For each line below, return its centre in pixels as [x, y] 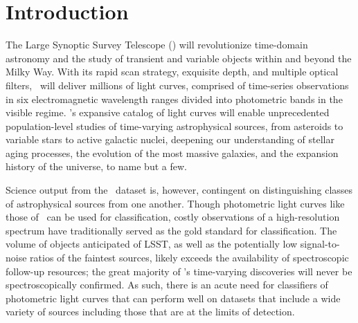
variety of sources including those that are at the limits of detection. [150, 312]
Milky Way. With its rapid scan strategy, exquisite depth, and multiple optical [172, 72]
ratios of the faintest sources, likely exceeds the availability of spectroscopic [189, 258]
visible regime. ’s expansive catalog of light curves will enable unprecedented [168, 112]
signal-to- [320, 244]
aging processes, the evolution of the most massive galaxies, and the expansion [172, 153]
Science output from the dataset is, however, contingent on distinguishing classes [179, 190]
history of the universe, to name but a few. [96, 166]
